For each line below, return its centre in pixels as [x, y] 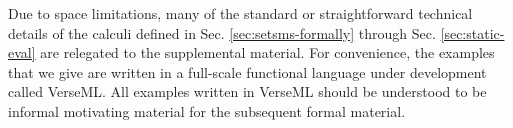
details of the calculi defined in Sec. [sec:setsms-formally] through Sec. [222, 32]
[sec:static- [472, 32]
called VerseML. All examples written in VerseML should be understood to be [247, 91]
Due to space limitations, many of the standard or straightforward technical [240, 13]
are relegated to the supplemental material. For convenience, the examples [267, 52]
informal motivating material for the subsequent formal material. [207, 110]
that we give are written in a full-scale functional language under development [247, 71]
